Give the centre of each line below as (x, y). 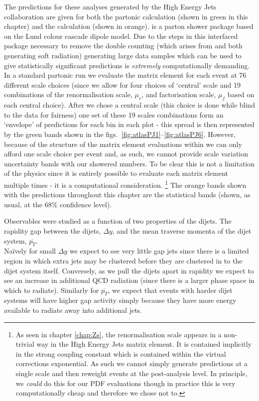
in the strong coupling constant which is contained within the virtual (121, 353)
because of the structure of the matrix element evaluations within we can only (123, 144)
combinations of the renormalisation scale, (68, 94)
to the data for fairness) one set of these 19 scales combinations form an (114, 114)
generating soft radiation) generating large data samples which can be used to (123, 55)
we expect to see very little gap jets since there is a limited (159, 251)
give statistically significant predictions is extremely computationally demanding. (127, 65)
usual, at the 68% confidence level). (58, 204)
